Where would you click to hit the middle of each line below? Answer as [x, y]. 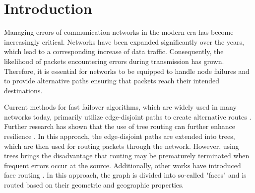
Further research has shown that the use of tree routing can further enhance [120, 126]
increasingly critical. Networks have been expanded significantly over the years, [124, 41]
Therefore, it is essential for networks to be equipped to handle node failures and [127, 71]
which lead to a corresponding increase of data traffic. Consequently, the [114, 51]
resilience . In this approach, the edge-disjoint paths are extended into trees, [120, 136]
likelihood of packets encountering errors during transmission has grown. [114, 61]
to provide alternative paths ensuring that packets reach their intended [112, 81]
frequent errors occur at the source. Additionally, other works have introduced [123, 165]
